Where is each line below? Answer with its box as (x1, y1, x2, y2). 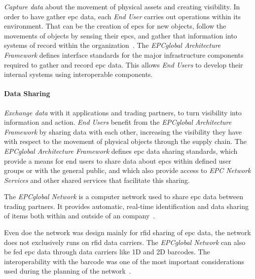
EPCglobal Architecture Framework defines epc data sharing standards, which (4, 145, 238, 156)
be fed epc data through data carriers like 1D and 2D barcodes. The (4, 246, 210, 257)
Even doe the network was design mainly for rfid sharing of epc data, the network (4, 227, 251, 238)
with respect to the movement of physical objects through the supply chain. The (4, 136, 247, 146)
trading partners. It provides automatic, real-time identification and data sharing (4, 201, 249, 211)
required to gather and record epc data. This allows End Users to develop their (4, 59, 243, 70)
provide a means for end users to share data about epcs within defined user (4, 155, 231, 166)
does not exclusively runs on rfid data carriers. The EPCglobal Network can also (4, 237, 246, 247)
